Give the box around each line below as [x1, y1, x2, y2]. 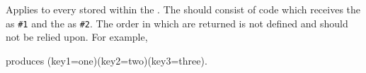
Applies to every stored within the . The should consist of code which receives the [6, 2, 361, 16]
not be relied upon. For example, [6, 29, 148, 44]
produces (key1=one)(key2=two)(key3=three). [6, 53, 207, 67]
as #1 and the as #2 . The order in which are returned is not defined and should [6, 15, 348, 30]
